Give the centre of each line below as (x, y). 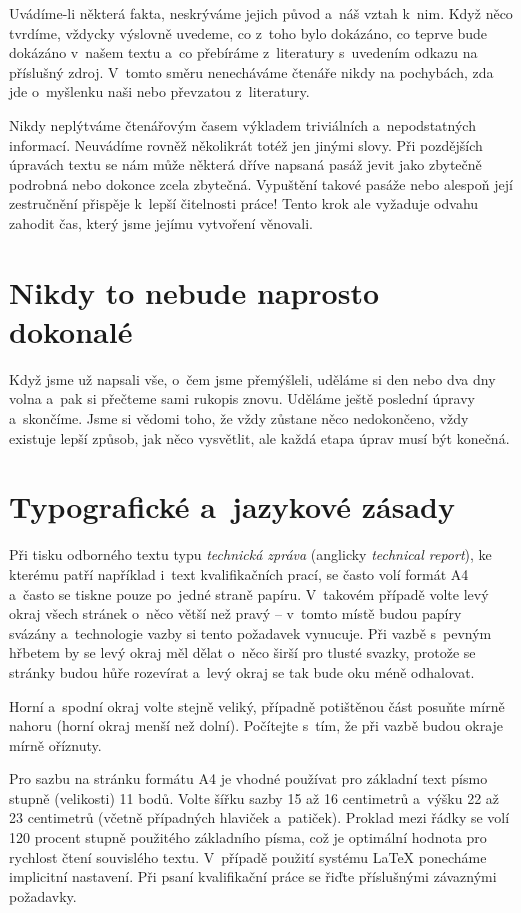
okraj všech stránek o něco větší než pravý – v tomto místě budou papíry (235, 613)
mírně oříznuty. (55, 744)
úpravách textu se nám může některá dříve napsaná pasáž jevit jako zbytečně (245, 164)
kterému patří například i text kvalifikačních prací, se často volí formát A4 (239, 573)
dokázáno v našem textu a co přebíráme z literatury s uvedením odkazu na (243, 52)
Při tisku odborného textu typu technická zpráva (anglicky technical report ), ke (250, 554)
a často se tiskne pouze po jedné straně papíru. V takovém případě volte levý (249, 593)
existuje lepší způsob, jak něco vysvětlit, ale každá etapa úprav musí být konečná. (259, 437)
